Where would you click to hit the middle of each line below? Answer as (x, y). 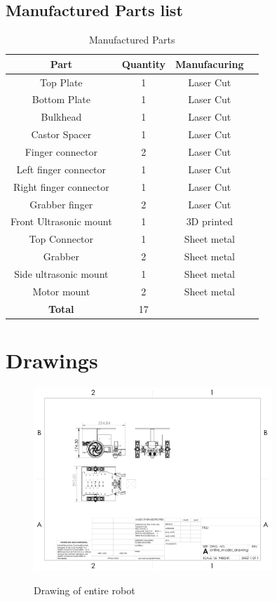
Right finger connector (61, 186)
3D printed (209, 221)
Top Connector (61, 239)
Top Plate (61, 82)
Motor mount (61, 291)
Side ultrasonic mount (61, 273)
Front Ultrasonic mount (61, 221)
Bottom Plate (61, 99)
